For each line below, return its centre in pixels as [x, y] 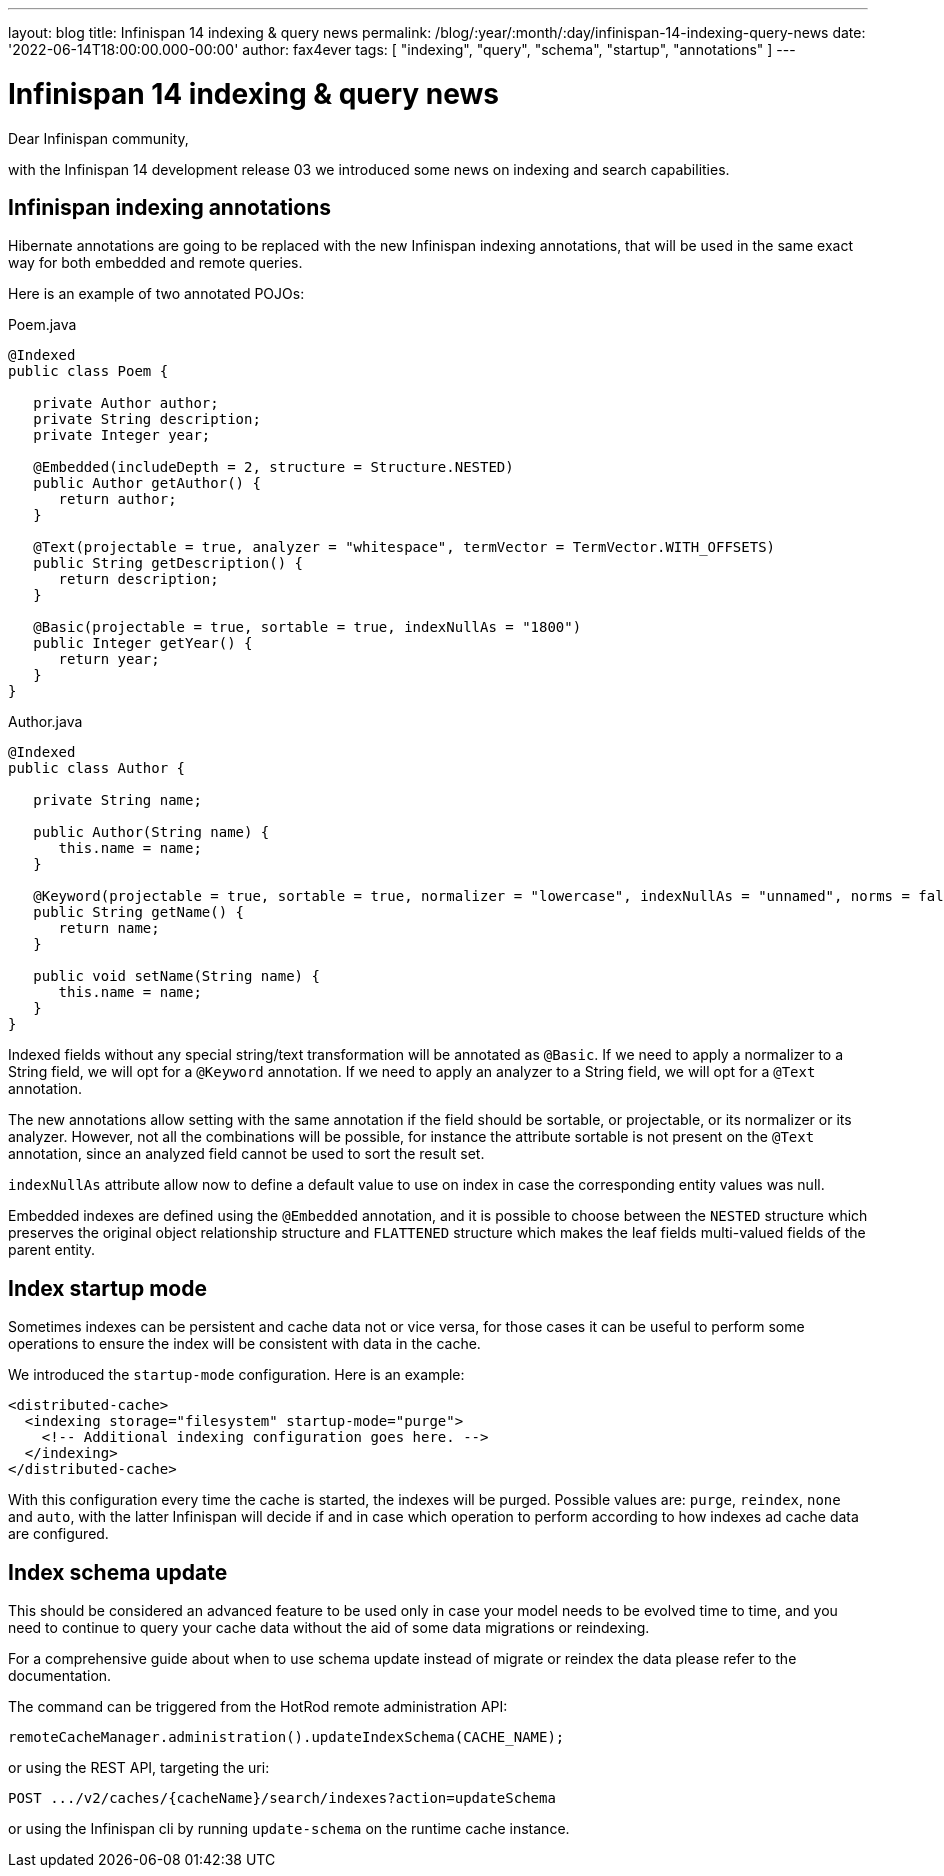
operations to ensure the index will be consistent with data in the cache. [244, 1344]
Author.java [45, 722]
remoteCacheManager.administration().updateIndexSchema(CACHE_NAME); [286, 1737]
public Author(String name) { [151, 832]
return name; [109, 928]
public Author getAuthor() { [147, 483]
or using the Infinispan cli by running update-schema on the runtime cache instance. [289, 1829]
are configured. [58, 1534]
